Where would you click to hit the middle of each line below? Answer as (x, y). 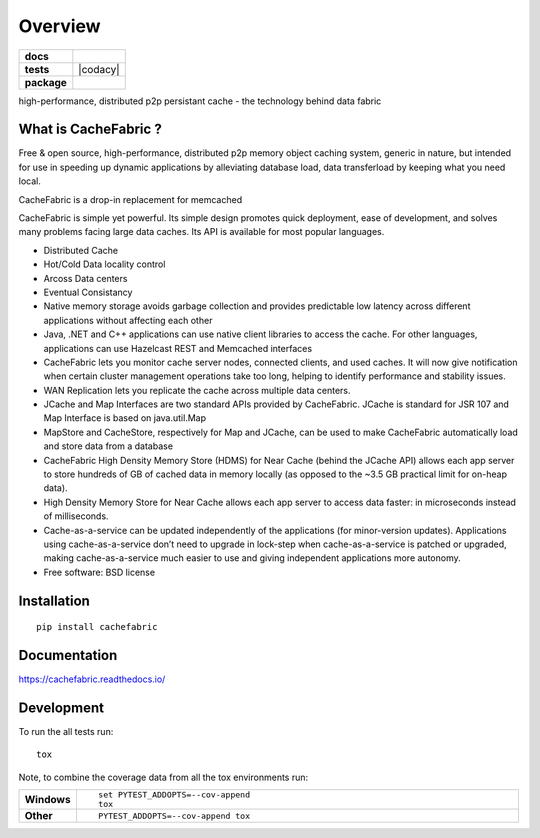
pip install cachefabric (97, 627)
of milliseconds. (76, 516)
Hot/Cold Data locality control (104, 264)
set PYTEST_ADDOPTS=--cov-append (174, 795)
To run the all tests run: (66, 731)
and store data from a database (108, 446)
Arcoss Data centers (85, 278)
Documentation (68, 655)
